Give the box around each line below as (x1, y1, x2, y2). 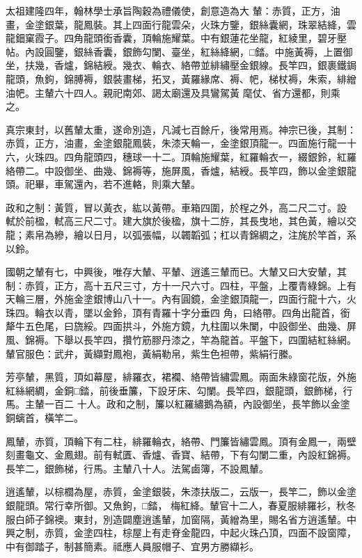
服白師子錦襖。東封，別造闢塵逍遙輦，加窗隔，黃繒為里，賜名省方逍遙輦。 (6, 511, 347, 526)
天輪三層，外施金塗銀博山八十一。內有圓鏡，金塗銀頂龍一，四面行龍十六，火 (6, 292, 356, 306)
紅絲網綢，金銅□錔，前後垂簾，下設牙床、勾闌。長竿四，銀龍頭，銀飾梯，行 (6, 383, 353, 397)
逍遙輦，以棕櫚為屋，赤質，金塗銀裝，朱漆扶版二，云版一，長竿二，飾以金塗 (6, 484, 356, 499)
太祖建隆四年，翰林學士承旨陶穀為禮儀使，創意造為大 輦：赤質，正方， (6, 3, 331, 17)
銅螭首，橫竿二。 (6, 410, 84, 425)
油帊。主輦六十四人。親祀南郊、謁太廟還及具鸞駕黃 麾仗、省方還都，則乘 (6, 85, 340, 99)
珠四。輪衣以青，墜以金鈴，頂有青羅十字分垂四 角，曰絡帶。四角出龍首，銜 (6, 305, 350, 319)
